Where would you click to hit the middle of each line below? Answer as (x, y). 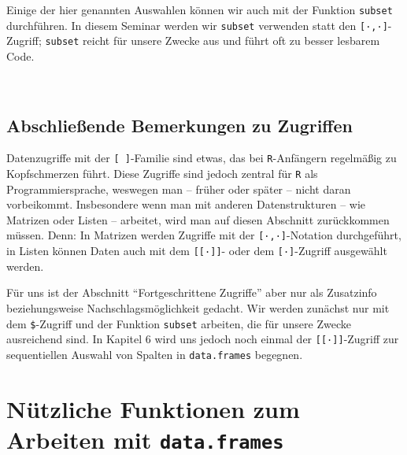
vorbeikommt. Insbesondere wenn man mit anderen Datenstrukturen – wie (186, 204)
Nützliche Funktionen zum (153, 408)
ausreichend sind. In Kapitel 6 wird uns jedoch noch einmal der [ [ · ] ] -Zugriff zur (203, 339)
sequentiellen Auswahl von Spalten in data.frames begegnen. (155, 354)
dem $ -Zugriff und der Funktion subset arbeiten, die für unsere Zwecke (179, 323)
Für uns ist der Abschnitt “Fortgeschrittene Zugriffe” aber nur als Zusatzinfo (192, 292)
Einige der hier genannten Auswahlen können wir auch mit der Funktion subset (200, 9)
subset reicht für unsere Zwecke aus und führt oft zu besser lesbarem (213, 41)
